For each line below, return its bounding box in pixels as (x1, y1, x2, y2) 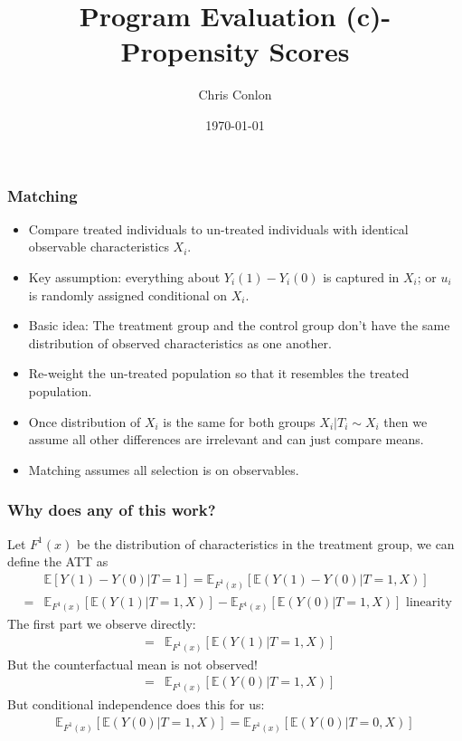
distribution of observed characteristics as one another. (28, 333, 332, 352)
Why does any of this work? (7, 499, 216, 521)
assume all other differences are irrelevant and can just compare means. (28, 430, 424, 449)
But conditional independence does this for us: (7, 695, 265, 714)
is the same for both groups (163, 412, 316, 431)
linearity (406, 595, 453, 609)
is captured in (323, 267, 400, 286)
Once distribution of (28, 412, 141, 431)
